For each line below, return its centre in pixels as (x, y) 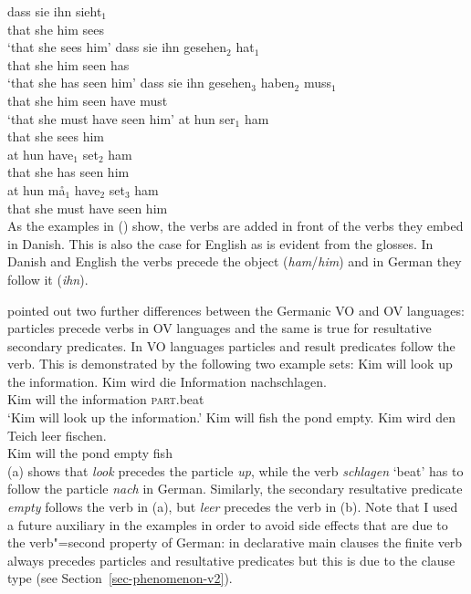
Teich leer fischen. (57, 435)
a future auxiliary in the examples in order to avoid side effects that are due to (228, 524)
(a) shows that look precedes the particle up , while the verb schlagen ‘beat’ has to (235, 470)
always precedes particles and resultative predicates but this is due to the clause (231, 560)
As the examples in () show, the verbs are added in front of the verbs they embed (235, 226)
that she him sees (56, 29)
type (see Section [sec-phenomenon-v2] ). (120, 578)
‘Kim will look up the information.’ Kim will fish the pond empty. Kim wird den (231, 417)
